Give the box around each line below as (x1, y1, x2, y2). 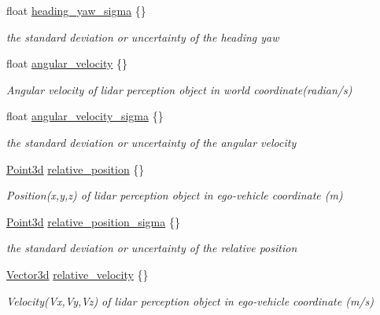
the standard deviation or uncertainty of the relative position (6, 240, 297, 256)
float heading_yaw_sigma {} (6, 2, 146, 18)
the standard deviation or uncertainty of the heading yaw (6, 28, 279, 45)
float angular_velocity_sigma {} (6, 108, 164, 124)
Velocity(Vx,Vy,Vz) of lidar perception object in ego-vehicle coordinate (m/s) (6, 292, 374, 309)
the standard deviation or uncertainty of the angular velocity (6, 134, 297, 150)
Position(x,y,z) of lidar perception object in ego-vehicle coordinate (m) (6, 187, 343, 203)
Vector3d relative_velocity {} (6, 266, 149, 282)
